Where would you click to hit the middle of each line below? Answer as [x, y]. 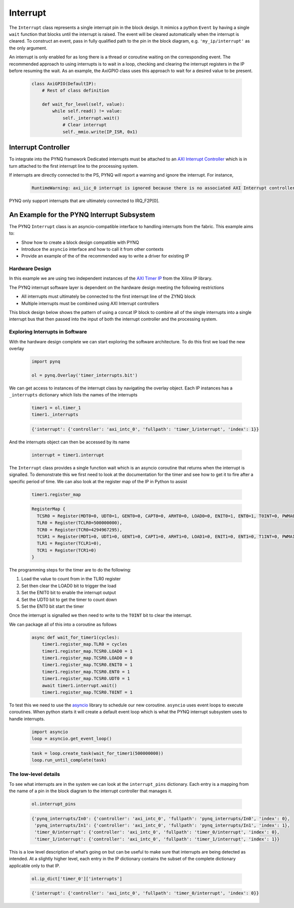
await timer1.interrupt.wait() [79, 685]
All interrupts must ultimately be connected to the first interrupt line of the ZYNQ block [109, 296]
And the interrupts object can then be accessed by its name [69, 442]
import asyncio [50, 732]
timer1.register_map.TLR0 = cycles [85, 644]
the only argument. [28, 48]
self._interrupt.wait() [91, 118]
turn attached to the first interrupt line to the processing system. [74, 166]
